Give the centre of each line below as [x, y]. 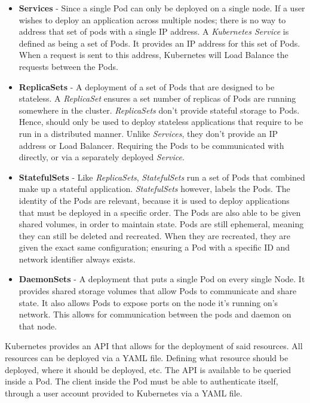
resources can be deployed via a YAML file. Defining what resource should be [147, 358]
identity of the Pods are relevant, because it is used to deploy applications [154, 200]
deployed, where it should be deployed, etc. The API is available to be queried [148, 369]
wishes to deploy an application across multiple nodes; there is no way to [152, 19]
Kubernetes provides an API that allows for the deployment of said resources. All [154, 346]
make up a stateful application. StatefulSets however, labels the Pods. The [154, 189]
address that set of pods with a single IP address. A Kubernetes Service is [154, 31]
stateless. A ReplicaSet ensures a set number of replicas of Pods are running [157, 98]
